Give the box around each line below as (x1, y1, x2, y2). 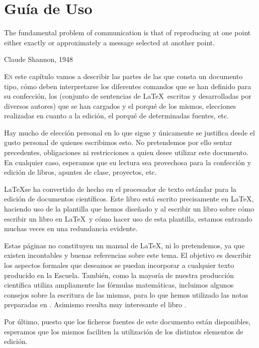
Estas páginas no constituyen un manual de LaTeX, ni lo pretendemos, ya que (4, 240, 245, 250)
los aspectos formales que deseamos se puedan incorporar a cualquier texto (4, 260, 234, 270)
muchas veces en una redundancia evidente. (4, 223, 138, 234)
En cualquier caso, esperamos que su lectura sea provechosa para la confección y (4, 157, 251, 167)
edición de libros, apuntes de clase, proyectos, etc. (4, 167, 157, 177)
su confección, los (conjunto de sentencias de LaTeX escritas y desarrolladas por (4, 91, 251, 101)
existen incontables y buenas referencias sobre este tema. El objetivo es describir (4, 250, 251, 260)
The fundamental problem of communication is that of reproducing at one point (4, 27, 251, 38)
